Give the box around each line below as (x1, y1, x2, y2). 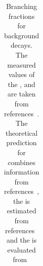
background (4, 30, 40, 40)
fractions (8, 10, 35, 21)
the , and (8, 79, 36, 89)
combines (7, 157, 36, 167)
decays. (10, 40, 33, 50)
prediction (6, 137, 37, 148)
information (4, 167, 40, 177)
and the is (6, 235, 37, 245)
